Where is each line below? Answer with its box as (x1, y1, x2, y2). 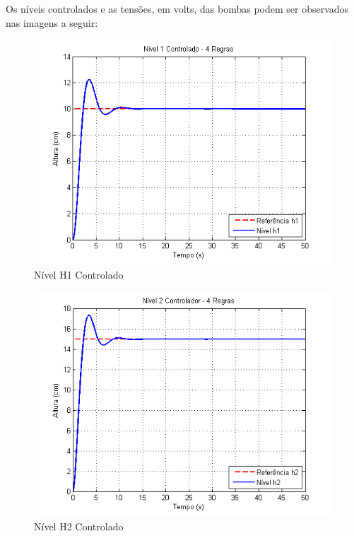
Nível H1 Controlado (34, 267, 124, 281)
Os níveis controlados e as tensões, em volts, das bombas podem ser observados (6, 1, 349, 16)
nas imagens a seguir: (6, 15, 98, 30)
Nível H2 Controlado (34, 518, 124, 533)
